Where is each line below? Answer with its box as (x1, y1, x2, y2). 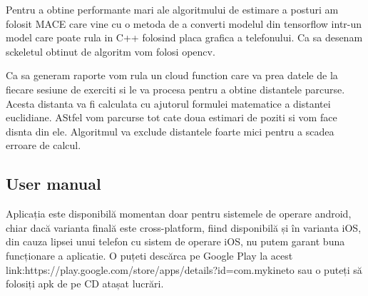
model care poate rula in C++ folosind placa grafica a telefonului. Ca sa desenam (6, 30, 363, 45)
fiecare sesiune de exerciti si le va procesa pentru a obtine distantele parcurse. (6, 81, 345, 96)
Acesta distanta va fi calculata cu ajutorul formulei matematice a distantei (6, 96, 331, 111)
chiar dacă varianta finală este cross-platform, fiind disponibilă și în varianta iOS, (6, 220, 362, 235)
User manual (6, 173, 101, 195)
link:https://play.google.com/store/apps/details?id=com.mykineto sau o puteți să (6, 262, 362, 277)
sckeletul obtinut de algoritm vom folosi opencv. (6, 44, 215, 58)
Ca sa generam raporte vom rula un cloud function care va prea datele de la (6, 68, 338, 83)
